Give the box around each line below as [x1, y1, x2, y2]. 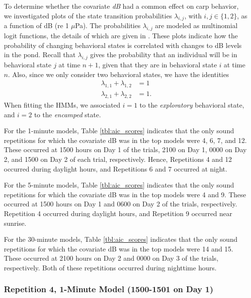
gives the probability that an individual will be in [90, 49, 237, 60]
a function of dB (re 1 [4, 20, 69, 31]
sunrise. [4, 218, 27, 228]
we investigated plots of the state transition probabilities [4, 10, 172, 20]
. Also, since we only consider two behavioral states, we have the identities [8, 69, 229, 79]
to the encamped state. [34, 109, 101, 119]
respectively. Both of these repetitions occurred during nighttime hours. [4, 262, 217, 272]
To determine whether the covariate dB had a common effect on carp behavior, [4, 1, 239, 11]
